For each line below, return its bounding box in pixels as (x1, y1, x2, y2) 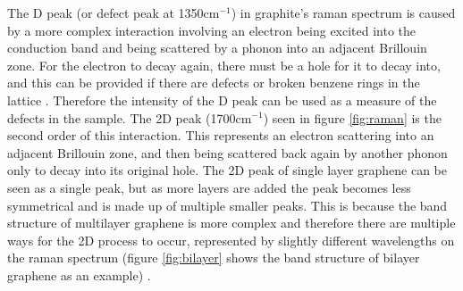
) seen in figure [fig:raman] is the (263, 108, 442, 127)
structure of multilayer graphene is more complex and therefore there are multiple (7, 213, 456, 232)
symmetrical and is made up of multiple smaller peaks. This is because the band (7, 195, 448, 214)
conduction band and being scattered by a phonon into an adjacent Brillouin (7, 38, 427, 57)
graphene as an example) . (7, 265, 151, 284)
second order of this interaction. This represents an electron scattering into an (7, 126, 434, 145)
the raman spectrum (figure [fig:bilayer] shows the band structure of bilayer (7, 248, 420, 267)
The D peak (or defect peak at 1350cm (7, 4, 220, 21)
